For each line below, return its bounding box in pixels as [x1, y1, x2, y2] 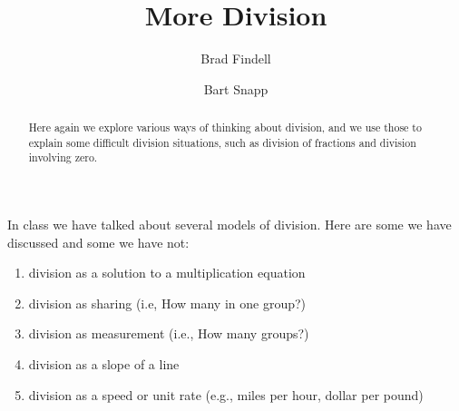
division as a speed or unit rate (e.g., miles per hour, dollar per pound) [28, 385, 424, 404]
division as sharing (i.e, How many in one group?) [28, 293, 307, 312]
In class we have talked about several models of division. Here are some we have [7, 215, 452, 234]
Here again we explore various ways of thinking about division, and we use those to [28, 120, 422, 135]
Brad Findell [200, 49, 271, 68]
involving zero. [28, 150, 98, 165]
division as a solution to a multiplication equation [28, 263, 306, 282]
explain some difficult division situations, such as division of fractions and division [28, 134, 416, 150]
